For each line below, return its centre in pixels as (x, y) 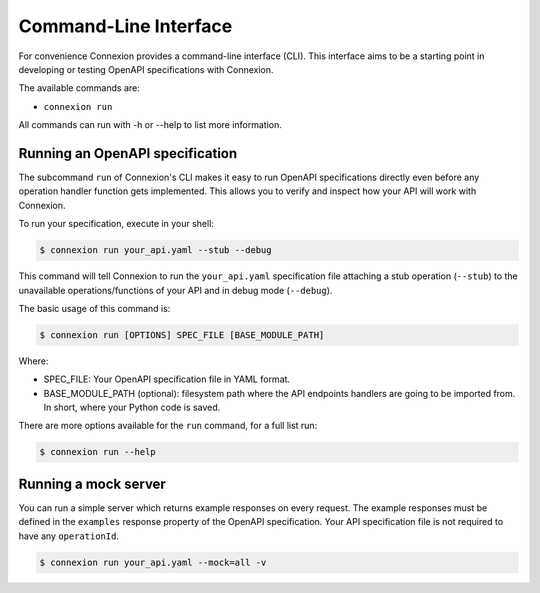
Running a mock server (92, 483)
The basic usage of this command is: (94, 308)
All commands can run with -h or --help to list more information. (150, 125)
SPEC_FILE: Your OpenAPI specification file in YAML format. (166, 379)
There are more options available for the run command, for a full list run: (168, 426)
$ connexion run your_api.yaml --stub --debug (155, 250)
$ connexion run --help (98, 452)
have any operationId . (69, 536)
